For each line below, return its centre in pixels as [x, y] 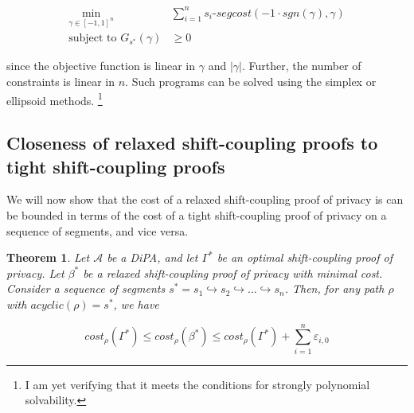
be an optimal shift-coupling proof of [305, 257]
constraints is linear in [61, 81]
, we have [136, 304]
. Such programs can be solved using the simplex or [251, 81]
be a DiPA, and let [152, 257]
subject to [93, 39]
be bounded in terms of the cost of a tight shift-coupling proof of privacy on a [197, 214]
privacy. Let [35, 273]
